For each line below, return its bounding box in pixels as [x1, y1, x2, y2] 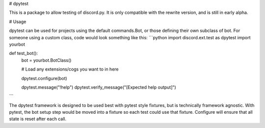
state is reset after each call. [9, 116, 66, 122]
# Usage [9, 19, 26, 25]
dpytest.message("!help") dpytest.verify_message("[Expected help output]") [21, 84, 176, 90]
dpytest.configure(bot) [21, 75, 67, 81]
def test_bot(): [9, 51, 38, 56]
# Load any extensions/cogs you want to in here [21, 66, 119, 72]
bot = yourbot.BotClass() [21, 57, 72, 63]
